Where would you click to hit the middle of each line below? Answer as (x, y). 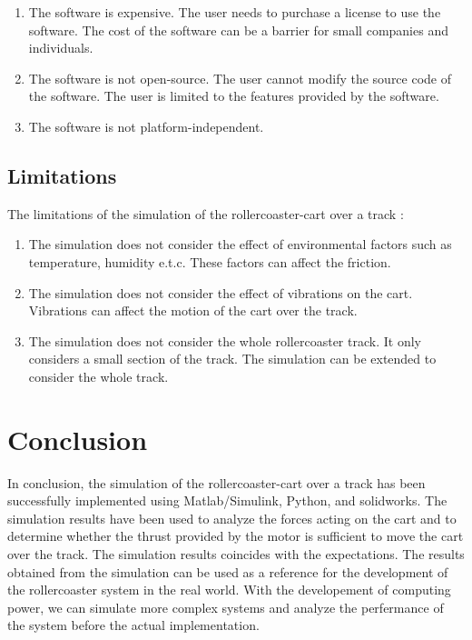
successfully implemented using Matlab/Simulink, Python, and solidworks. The (227, 500)
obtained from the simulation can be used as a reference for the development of (228, 571)
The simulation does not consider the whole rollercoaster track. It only (225, 340)
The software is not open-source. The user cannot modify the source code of (240, 78)
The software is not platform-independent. (146, 126)
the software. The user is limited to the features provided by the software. (234, 96)
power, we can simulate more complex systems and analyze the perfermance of (226, 607)
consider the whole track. (98, 376)
